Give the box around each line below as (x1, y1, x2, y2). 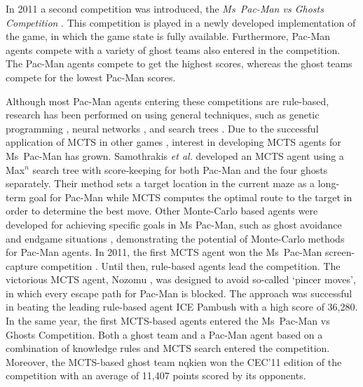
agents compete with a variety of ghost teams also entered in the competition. (6, 42, 341, 57)
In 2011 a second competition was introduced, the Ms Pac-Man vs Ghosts (6, 1, 324, 15)
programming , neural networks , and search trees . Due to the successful (6, 121, 319, 135)
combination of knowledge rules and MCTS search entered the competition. (6, 341, 330, 355)
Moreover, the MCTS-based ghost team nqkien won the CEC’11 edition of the (6, 354, 342, 369)
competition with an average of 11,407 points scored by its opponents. (6, 368, 306, 383)
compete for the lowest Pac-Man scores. (6, 69, 176, 84)
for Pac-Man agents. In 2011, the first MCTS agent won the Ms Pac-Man (6, 245, 322, 259)
